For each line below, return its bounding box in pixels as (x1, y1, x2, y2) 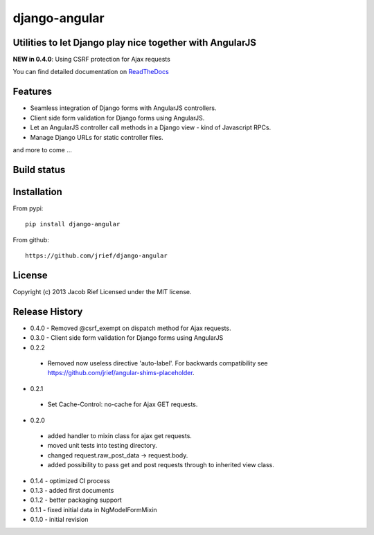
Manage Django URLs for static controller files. (30, 133, 164, 141)
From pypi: (12, 204, 44, 212)
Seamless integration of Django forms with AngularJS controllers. (30, 104, 217, 112)
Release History (12, 305, 83, 318)
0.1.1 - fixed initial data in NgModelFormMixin (30, 505, 157, 514)
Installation (12, 185, 62, 197)
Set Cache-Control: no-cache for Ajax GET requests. (47, 400, 198, 408)
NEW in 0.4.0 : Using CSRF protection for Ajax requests (12, 55, 171, 64)
